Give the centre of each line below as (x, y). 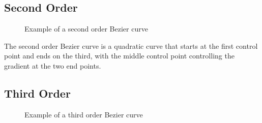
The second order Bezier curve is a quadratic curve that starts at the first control (131, 45)
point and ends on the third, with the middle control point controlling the (119, 56)
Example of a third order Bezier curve (84, 114)
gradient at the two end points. (53, 65)
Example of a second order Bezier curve (86, 29)
